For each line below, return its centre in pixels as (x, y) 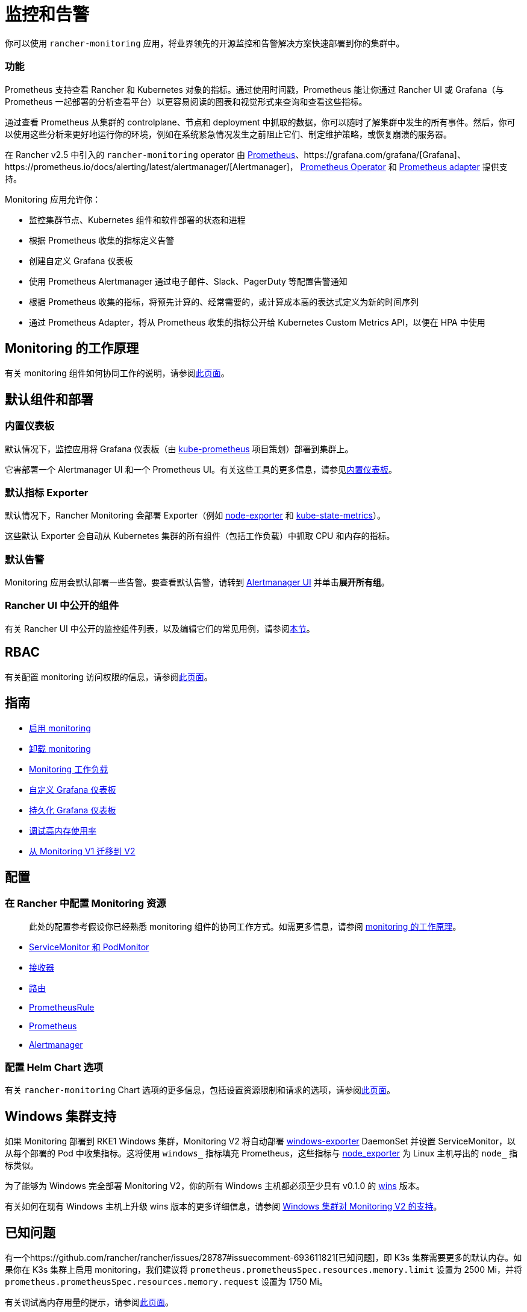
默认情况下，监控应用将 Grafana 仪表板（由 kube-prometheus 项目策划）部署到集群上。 (179, 449)
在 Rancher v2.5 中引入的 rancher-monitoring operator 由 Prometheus (150, 154)
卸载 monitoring (60, 748)
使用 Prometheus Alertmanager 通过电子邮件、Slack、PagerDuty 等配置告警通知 (188, 281)
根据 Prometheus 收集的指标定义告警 (102, 240)
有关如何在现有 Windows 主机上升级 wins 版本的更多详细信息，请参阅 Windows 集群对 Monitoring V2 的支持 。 (223, 1206)
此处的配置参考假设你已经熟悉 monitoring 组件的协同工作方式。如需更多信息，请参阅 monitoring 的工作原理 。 (245, 926)
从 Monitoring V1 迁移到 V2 (82, 851)
